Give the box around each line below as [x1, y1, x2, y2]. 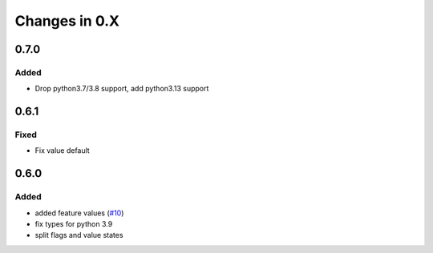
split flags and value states [34, 231, 123, 240]
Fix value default [34, 146, 90, 155]
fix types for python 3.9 [34, 219, 113, 229]
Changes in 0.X [14, 12, 120, 30]
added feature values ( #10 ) [34, 208, 124, 218]
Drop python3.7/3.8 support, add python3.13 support [34, 84, 209, 94]
